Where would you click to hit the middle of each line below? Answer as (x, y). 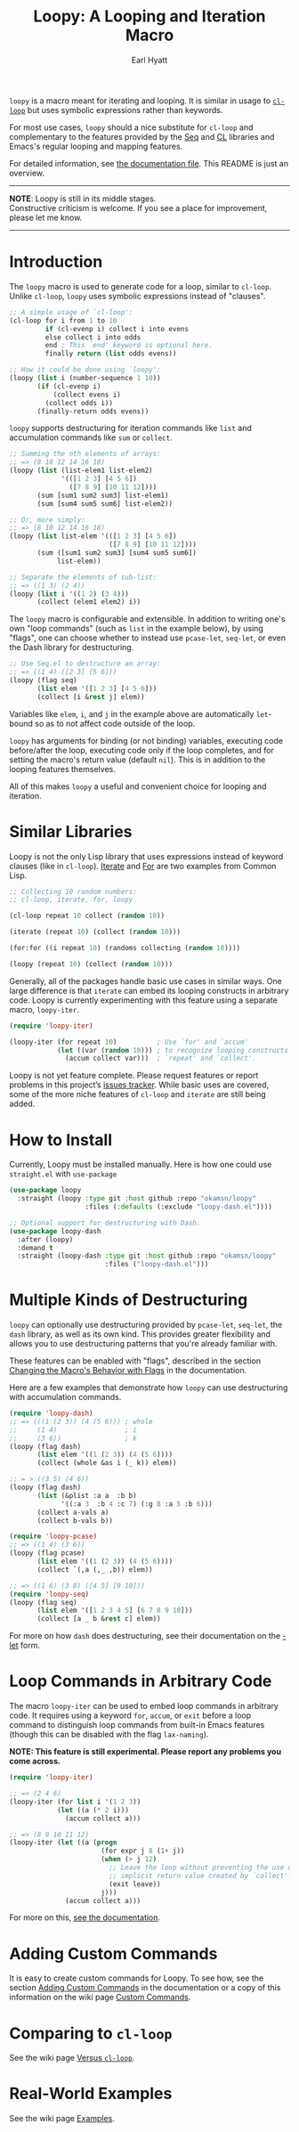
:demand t (35, 1248)
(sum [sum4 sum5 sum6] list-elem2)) (105, 504)
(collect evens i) (87, 395)
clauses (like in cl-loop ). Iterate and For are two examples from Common (143, 866)
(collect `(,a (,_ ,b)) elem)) (95, 1569)
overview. (27, 173)
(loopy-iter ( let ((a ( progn (63, 1843)
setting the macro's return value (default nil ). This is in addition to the (137, 760)
